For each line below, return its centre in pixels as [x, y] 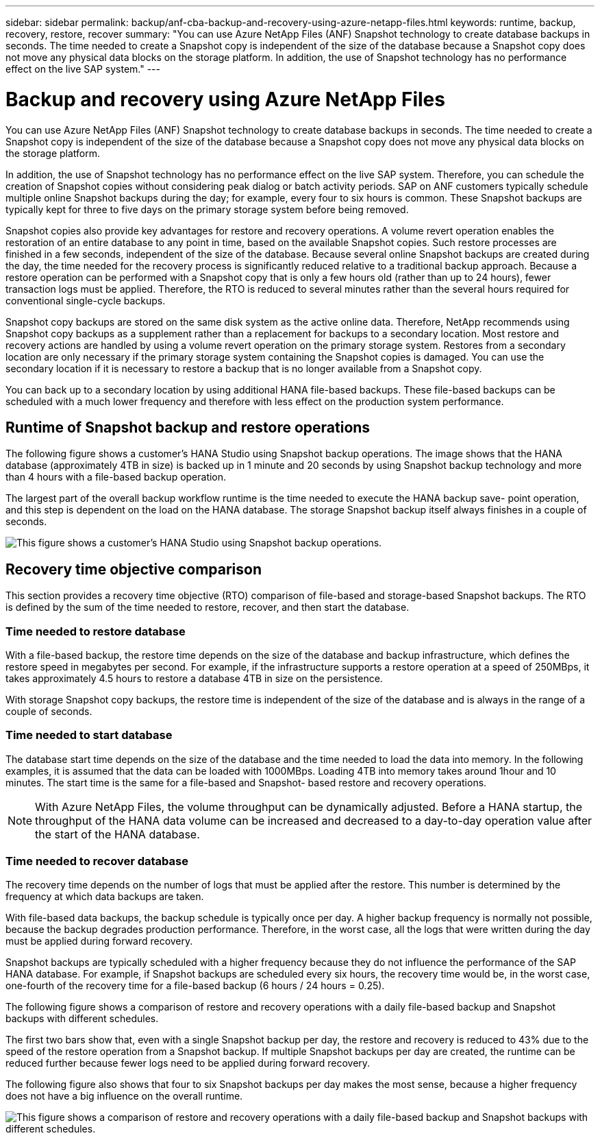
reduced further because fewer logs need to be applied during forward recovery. [188, 1063]
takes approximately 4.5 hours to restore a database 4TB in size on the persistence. [194, 678]
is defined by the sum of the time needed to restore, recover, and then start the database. [208, 607]
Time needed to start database [89, 735]
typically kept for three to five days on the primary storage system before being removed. [207, 209]
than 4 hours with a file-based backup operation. [116, 477]
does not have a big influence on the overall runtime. [124, 1096]
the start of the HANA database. [117, 834]
